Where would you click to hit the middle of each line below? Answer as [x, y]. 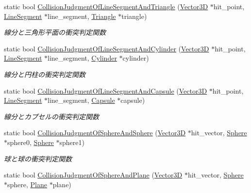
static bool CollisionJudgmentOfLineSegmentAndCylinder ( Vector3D [107, 48]
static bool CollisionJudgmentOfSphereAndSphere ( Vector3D [95, 133]
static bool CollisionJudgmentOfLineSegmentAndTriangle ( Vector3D [106, 6]
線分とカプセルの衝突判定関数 [51, 116]
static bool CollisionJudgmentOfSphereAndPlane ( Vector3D [93, 175]
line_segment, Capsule [81, 100]
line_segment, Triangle [82, 16]
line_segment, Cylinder [82, 58]
